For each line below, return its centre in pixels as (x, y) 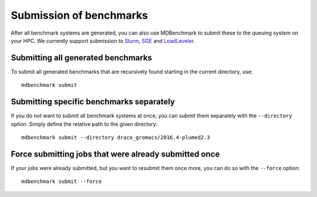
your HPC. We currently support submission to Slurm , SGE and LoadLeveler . (103, 40)
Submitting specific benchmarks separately (93, 102)
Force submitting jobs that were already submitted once (115, 154)
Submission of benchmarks (79, 15)
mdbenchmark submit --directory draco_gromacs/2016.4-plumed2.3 (116, 137)
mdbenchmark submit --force (62, 181)
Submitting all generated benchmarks (82, 58)
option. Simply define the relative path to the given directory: (84, 124)
